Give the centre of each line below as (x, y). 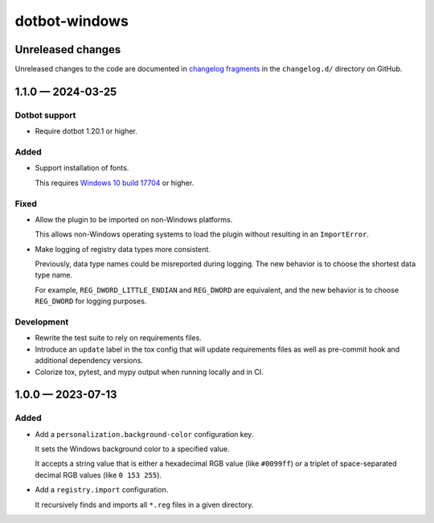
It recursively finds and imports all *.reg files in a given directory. (144, 504)
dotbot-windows (72, 21)
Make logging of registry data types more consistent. (123, 249)
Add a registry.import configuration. (102, 490)
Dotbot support (45, 115)
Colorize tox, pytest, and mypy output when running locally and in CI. (149, 372)
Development (42, 322)
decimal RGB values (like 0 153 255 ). (98, 475)
